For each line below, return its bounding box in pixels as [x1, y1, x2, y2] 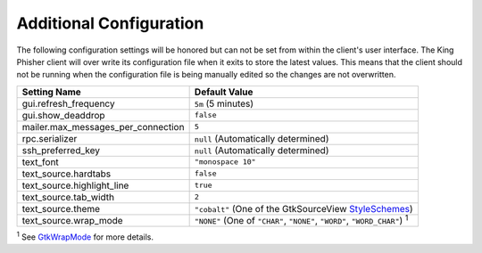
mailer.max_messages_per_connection [21, 120, 185, 133]
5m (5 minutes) [194, 97, 254, 110]
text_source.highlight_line [21, 179, 129, 192]
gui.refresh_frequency [21, 97, 115, 110]
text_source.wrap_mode [21, 214, 124, 226]
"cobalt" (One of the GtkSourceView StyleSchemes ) [194, 202, 414, 215]
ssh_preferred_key [21, 143, 101, 156]
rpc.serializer [21, 132, 78, 144]
